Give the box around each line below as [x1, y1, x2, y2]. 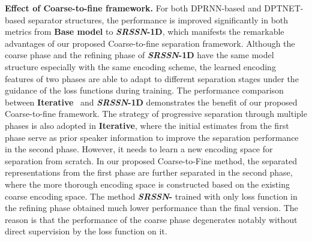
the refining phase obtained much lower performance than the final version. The [5, 201, 298, 214]
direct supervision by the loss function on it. [5, 225, 167, 237]
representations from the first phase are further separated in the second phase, [5, 166, 293, 179]
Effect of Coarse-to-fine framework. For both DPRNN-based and [5, 2, 262, 14]
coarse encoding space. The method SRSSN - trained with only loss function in [5, 189, 298, 202]
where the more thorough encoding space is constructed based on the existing [5, 177, 290, 190]
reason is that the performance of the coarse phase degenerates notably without [5, 213, 298, 225]
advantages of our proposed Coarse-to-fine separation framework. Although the [5, 37, 295, 49]
